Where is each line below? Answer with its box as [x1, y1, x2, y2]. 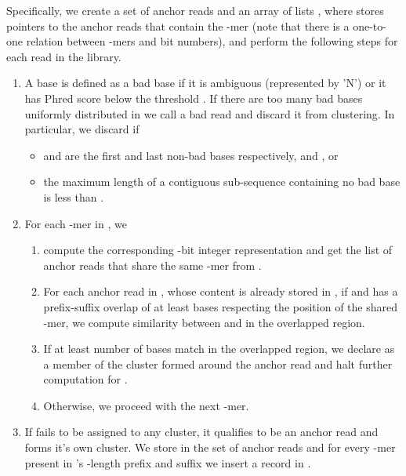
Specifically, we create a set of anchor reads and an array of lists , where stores [6, 2, 384, 18]
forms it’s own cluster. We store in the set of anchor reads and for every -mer [24, 439, 396, 456]
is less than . [43, 188, 104, 205]
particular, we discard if [24, 121, 140, 137]
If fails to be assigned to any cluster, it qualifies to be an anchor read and [24, 423, 379, 440]
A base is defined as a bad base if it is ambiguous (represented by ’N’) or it [24, 74, 386, 91]
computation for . [43, 371, 128, 387]
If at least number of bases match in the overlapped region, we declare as [43, 340, 395, 357]
